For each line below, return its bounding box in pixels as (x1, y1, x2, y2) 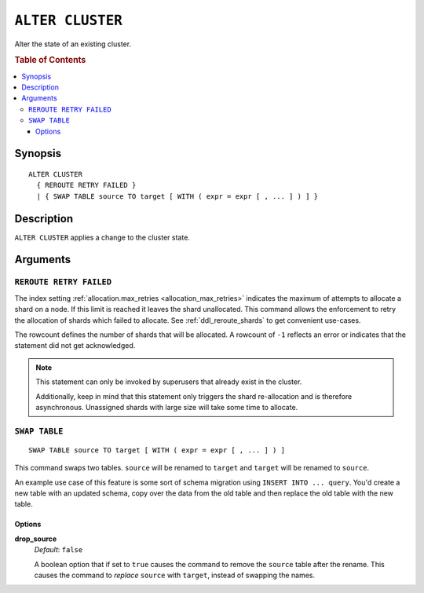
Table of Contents (14, 55, 86, 66)
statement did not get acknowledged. (14, 341, 136, 350)
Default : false (34, 545, 83, 555)
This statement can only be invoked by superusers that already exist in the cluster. (35, 377, 302, 386)
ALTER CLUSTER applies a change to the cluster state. (14, 232, 190, 242)
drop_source (14, 534, 57, 544)
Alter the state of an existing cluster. (14, 39, 132, 49)
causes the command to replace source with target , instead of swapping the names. (34, 570, 316, 580)
